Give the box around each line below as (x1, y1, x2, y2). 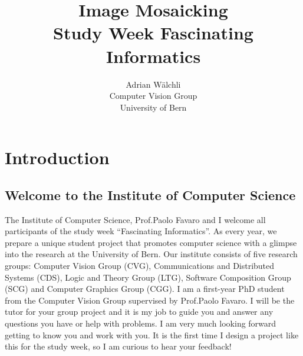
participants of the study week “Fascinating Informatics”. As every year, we (5, 225, 277, 237)
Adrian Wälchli (126, 78, 181, 90)
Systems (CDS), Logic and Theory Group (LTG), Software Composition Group (5, 271, 291, 283)
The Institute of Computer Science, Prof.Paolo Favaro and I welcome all (5, 213, 266, 225)
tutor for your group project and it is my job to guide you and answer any (5, 305, 274, 318)
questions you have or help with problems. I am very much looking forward (5, 317, 276, 330)
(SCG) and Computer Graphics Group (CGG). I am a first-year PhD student (5, 282, 285, 295)
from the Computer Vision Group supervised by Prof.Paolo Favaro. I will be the (5, 294, 295, 306)
